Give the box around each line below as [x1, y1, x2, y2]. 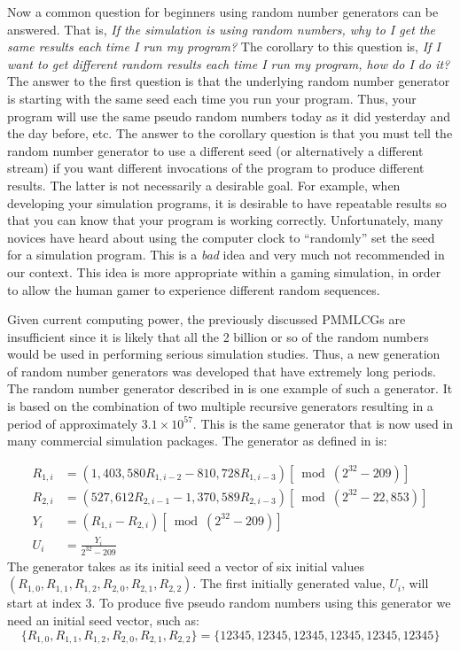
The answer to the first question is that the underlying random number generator [7, 72, 450, 90]
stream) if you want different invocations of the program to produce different [7, 159, 425, 177]
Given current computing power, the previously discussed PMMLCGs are [7, 310, 406, 329]
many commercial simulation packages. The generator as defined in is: [7, 431, 387, 450]
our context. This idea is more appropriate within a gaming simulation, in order [7, 262, 441, 281]
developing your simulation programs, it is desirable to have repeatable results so [7, 193, 447, 212]
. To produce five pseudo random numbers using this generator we [91, 593, 451, 612]
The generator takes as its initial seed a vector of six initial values [7, 556, 365, 575]
